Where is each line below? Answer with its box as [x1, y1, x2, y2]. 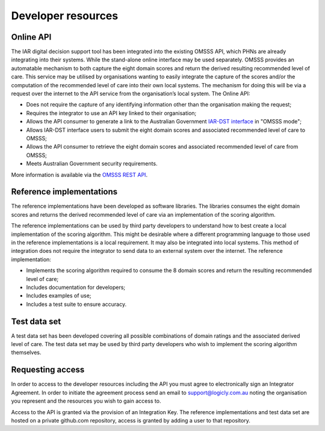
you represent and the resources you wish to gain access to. [11, 397, 161, 405]
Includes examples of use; [26, 292, 91, 299]
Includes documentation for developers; [26, 284, 126, 291]
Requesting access [11, 365, 85, 375]
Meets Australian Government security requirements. [26, 160, 158, 167]
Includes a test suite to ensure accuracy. [26, 300, 126, 308]
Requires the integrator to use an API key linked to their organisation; [26, 109, 197, 117]
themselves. [11, 349, 42, 356]
